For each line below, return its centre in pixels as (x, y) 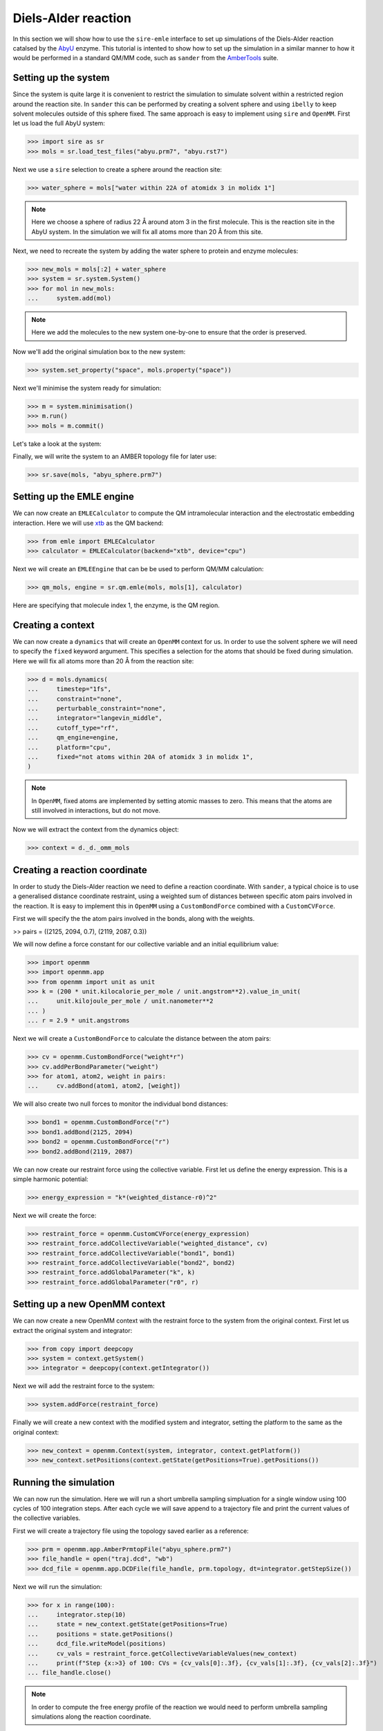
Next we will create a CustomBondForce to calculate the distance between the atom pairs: (142, 1039)
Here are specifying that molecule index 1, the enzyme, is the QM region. (116, 605)
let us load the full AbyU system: (59, 123)
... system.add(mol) (69, 298)
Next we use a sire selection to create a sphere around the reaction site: (118, 169)
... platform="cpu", (69, 747)
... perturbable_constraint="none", (96, 708)
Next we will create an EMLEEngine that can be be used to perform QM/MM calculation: (138, 569)
